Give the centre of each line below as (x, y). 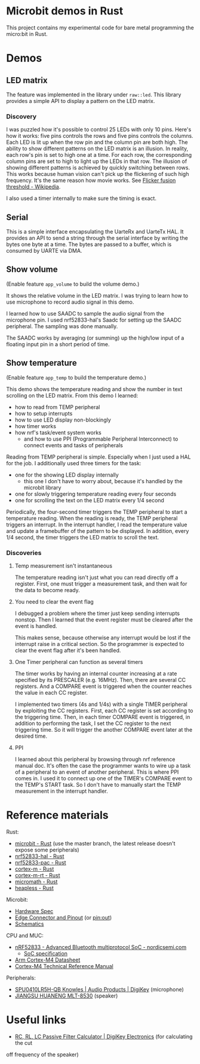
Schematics (29, 924)
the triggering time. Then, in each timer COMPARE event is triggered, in (102, 717)
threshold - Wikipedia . (33, 187)
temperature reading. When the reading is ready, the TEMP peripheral (92, 518)
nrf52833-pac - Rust (41, 862)
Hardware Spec (34, 911)
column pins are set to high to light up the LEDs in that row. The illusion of (97, 161)
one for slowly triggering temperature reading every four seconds (96, 494)
